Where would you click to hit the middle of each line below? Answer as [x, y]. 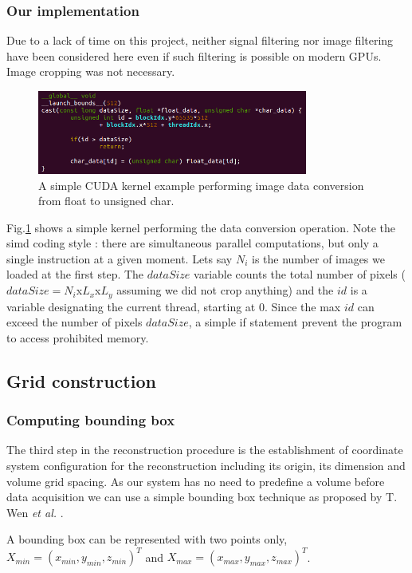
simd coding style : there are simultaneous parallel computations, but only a [192, 243]
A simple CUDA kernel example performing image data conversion [201, 185]
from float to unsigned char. [106, 201]
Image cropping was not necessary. [91, 71]
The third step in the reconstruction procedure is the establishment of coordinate [205, 450]
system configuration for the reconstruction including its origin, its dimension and [206, 465]
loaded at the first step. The [75, 274]
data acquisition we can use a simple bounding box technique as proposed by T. [202, 497]
